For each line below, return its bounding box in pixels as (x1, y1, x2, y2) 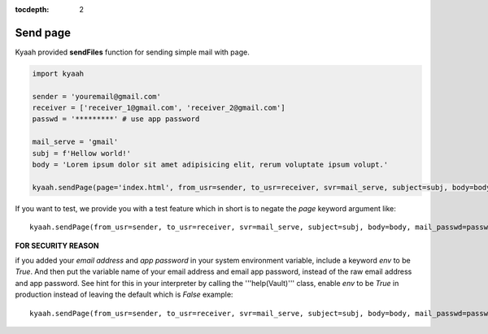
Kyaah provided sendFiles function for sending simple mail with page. (15, 47, 250, 57)
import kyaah (32, 69, 85, 78)
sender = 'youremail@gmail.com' (32, 92, 162, 101)
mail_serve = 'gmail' (32, 137, 119, 146)
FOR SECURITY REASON (15, 241, 99, 250)
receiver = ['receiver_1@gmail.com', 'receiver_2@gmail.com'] (32, 103, 285, 113)
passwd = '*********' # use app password (32, 115, 200, 124)
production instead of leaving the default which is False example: (15, 289, 233, 300)
